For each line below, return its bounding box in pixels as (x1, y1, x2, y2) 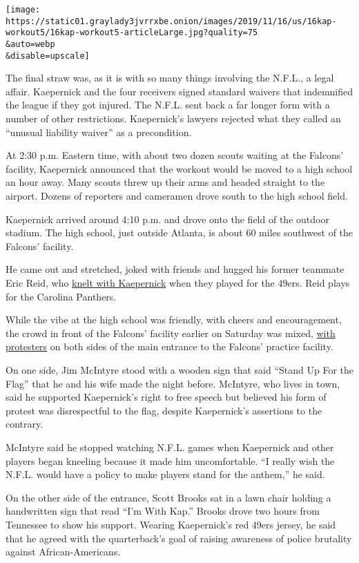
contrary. (6, 417, 43, 431)
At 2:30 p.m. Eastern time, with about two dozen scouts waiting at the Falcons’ (6, 148, 344, 162)
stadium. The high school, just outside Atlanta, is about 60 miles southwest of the (6, 225, 353, 240)
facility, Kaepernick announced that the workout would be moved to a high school (6, 161, 353, 175)
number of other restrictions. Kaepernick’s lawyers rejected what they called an (6, 111, 341, 126)
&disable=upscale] (6, 50, 90, 61)
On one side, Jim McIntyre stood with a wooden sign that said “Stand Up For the (6, 362, 354, 376)
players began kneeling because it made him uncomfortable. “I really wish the (6, 453, 335, 468)
